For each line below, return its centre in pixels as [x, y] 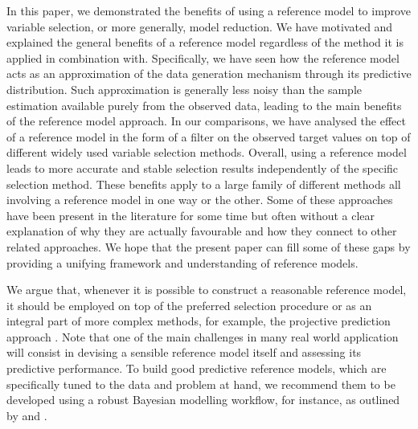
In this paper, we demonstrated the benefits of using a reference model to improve [209, 10]
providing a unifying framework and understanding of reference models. [182, 262]
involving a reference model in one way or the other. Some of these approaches [200, 200]
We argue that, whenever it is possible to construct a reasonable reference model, [207, 290]
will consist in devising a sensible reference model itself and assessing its [184, 352]
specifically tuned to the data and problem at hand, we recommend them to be [201, 384]
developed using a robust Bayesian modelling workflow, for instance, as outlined [203, 400]
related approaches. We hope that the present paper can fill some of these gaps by [209, 246]
